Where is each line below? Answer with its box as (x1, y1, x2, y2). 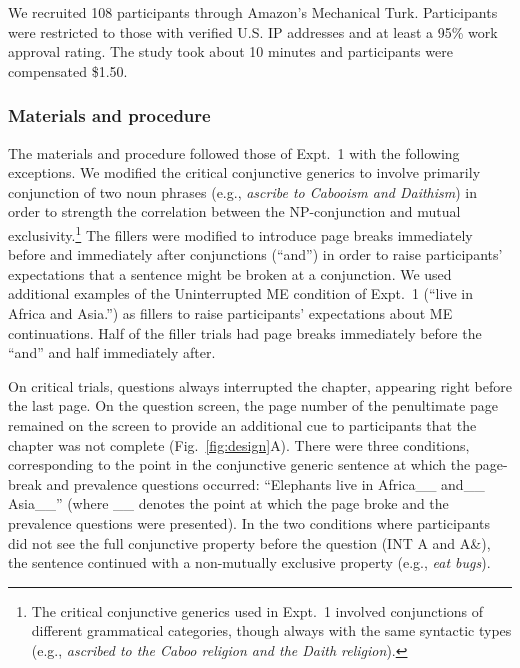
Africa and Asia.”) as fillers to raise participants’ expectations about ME (8, 303, 453, 323)
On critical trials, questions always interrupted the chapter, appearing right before (8, 375, 512, 396)
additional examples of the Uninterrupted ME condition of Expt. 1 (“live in (8, 283, 473, 304)
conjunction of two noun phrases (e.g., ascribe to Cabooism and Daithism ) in (8, 181, 478, 202)
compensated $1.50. (8, 60, 128, 81)
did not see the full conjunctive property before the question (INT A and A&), (8, 532, 491, 553)
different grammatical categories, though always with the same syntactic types (31, 620, 512, 641)
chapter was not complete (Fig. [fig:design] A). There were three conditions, (8, 434, 470, 455)
